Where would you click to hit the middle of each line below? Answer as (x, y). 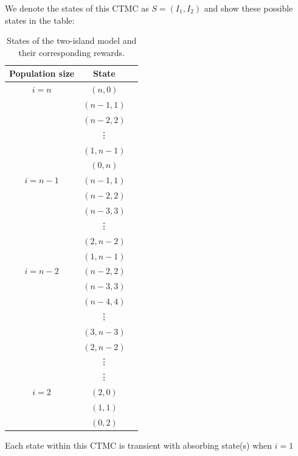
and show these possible (248, 8)
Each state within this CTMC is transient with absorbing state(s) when (139, 445)
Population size (42, 73)
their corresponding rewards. (72, 52)
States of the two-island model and (72, 40)
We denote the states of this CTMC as (77, 8)
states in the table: (40, 20)
